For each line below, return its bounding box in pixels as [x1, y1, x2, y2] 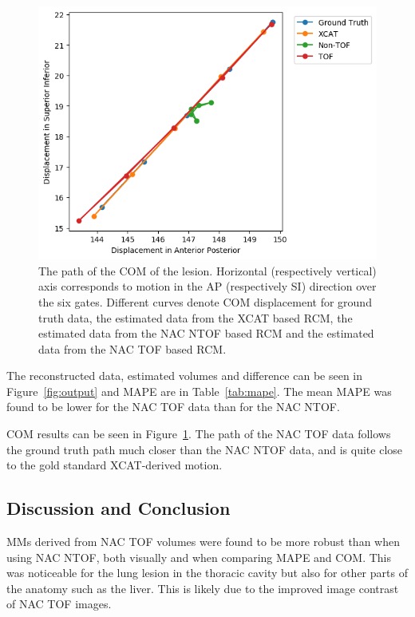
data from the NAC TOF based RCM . [38, 340, 227, 357]
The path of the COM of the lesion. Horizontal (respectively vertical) [38, 262, 377, 279]
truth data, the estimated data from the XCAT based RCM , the [38, 309, 353, 326]
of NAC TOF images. [6, 595, 112, 612]
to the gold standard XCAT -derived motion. [6, 457, 223, 473]
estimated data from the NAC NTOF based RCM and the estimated [38, 325, 374, 342]
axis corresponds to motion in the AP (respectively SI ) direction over [38, 278, 377, 295]
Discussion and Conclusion [6, 496, 231, 520]
